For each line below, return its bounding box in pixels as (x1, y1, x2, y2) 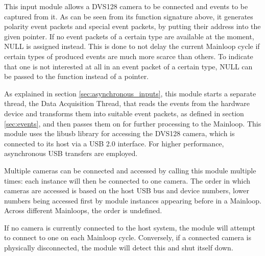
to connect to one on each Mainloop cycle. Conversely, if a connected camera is (4, 232, 251, 243)
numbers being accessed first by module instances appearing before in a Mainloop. (4, 195, 261, 206)
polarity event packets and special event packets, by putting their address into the (4, 21, 261, 32)
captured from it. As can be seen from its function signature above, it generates (4, 11, 253, 21)
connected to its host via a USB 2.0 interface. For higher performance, (4, 138, 224, 148)
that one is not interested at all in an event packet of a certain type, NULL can (4, 61, 253, 71)
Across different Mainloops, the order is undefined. (4, 205, 162, 216)
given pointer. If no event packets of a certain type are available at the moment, (4, 31, 254, 41)
